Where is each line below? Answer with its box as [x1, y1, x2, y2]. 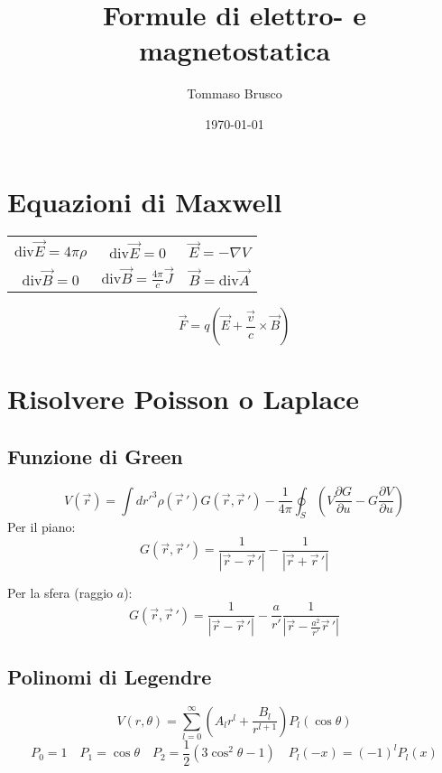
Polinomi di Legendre [7, 662, 212, 690]
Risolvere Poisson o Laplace [7, 380, 360, 417]
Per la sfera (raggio [7, 582, 114, 601]
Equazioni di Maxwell [7, 182, 282, 219]
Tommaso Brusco [187, 84, 282, 103]
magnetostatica [138, 32, 331, 69]
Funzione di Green [7, 442, 183, 470]
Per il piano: [7, 517, 76, 536]
